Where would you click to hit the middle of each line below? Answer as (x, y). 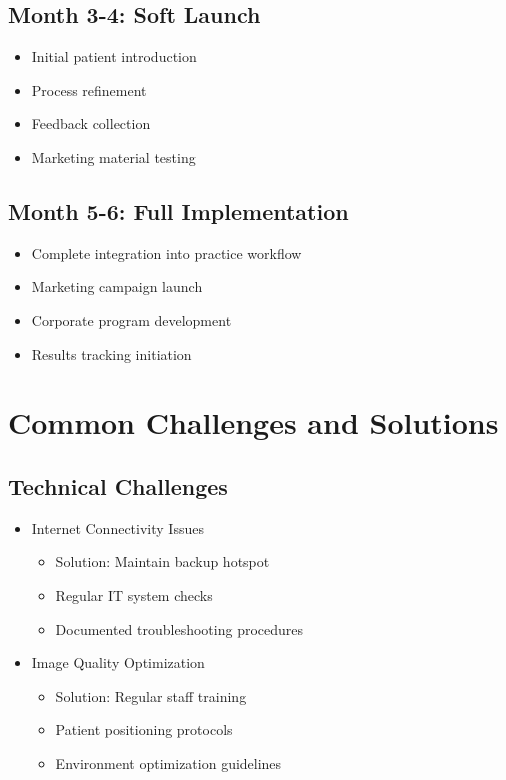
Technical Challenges (118, 485)
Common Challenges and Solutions (253, 422)
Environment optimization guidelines (168, 762)
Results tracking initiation (111, 353)
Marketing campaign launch (117, 286)
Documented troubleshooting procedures (179, 628)
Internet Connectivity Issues (117, 527)
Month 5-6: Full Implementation (178, 210)
